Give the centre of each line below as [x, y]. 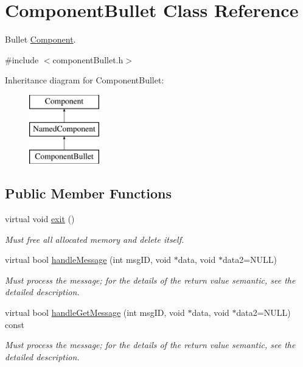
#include [22, 59]
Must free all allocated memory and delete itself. [95, 239]
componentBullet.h [88, 59]
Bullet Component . [40, 39]
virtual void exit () [40, 219]
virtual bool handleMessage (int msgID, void [88, 260]
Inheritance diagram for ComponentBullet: [85, 80]
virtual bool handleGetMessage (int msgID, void [95, 313]
